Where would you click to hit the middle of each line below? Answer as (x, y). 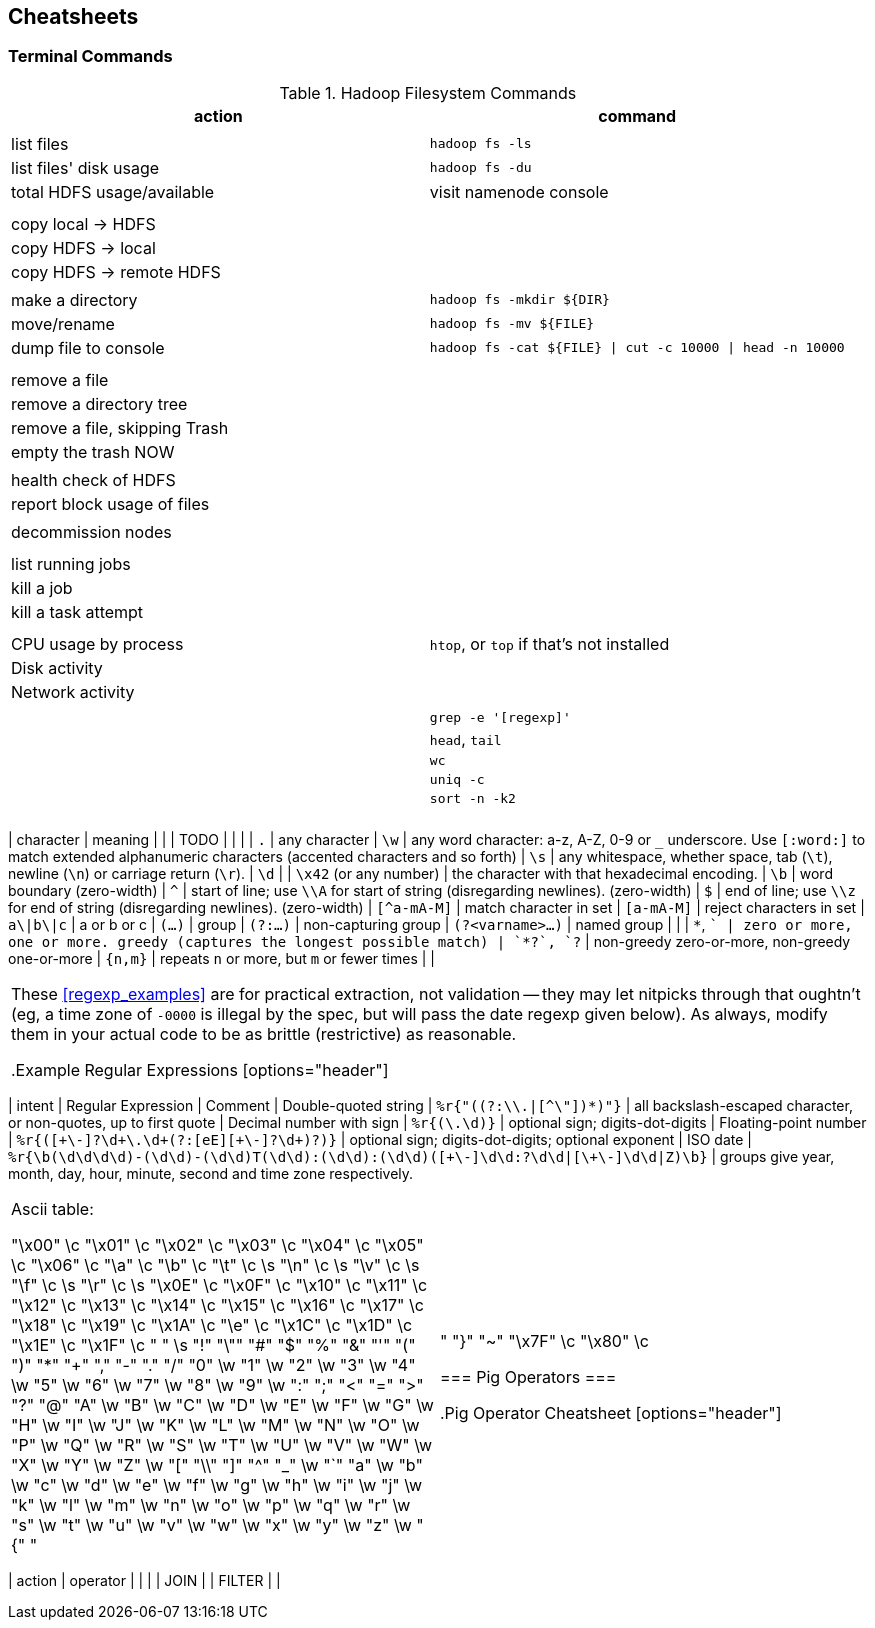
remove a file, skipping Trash (120, 427)
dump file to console (88, 347)
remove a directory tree (99, 403)
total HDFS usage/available (113, 191)
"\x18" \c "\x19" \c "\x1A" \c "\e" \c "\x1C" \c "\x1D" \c (212, 1324)
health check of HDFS (93, 479)
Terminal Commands (90, 56)
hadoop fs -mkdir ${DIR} (519, 300)
